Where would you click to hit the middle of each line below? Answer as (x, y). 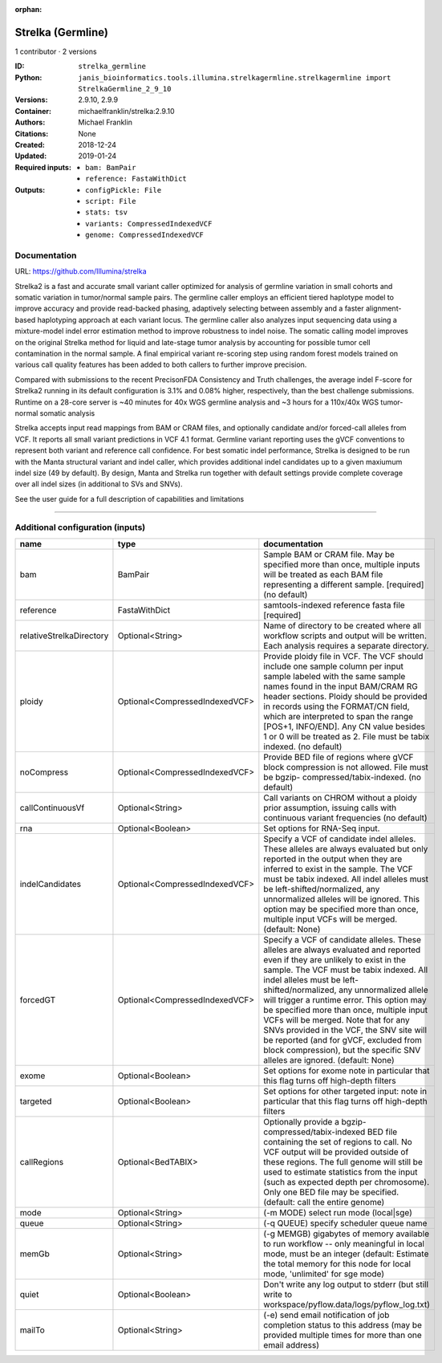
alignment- (383, 308)
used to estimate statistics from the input (341, 1172)
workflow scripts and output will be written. (345, 636)
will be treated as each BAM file (323, 574)
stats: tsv (107, 212)
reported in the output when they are (333, 859)
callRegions (42, 1162)
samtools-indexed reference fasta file (334, 604)
